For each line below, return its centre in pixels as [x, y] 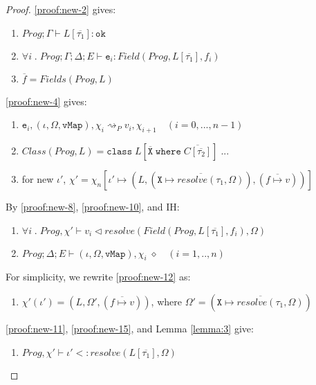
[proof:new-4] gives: [46, 101]
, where [166, 301]
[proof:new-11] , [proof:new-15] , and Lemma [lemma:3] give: [130, 328]
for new [38, 178]
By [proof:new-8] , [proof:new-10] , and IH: [93, 206]
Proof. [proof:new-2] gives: [61, 9]
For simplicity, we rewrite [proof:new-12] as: [98, 277]
